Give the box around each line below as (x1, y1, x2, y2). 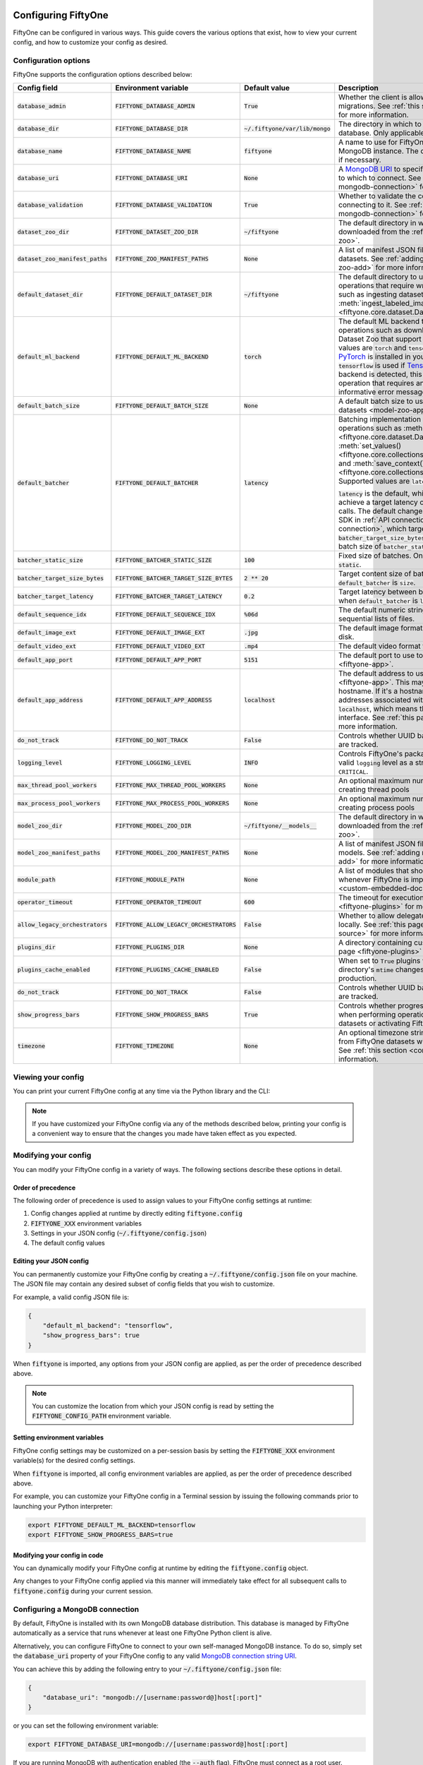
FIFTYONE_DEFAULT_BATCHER (115, 479, 199, 486)
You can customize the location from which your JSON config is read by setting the (32, 1401, 274, 1410)
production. (338, 974, 377, 983)
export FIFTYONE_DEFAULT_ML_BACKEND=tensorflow (27, 1521, 195, 1528)
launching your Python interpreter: (13, 1502, 113, 1510)
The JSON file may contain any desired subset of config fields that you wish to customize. (13, 1280, 275, 1288)
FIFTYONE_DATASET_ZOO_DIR (115, 228, 199, 236)
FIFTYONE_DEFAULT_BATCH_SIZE (115, 402, 209, 409)
